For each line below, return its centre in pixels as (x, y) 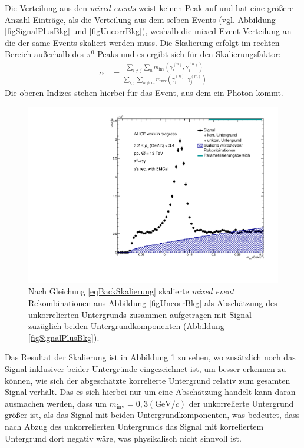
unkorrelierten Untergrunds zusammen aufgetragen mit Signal (140, 314)
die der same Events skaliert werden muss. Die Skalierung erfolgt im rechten (142, 42)
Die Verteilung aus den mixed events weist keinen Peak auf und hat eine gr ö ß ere (149, 8)
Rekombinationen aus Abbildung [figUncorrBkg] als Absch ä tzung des (153, 303)
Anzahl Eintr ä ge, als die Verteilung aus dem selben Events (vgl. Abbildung (140, 19)
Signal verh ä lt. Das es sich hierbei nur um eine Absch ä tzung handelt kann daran (150, 392)
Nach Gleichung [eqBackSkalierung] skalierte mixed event (131, 291)
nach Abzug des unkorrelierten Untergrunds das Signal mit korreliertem (134, 426)
